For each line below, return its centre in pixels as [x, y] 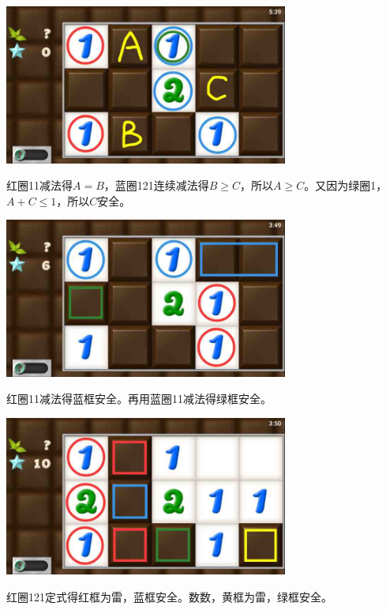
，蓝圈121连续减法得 [156, 185]
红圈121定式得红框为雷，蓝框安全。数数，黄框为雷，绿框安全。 [169, 596]
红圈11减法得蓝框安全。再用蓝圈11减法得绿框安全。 [139, 399]
